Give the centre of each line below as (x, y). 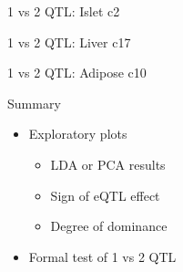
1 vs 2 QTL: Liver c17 (69, 42)
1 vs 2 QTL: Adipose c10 (77, 73)
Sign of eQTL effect (105, 195)
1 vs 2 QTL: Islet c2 (64, 11)
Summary (34, 103)
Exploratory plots (78, 134)
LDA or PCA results (108, 164)
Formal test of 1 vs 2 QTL (102, 256)
